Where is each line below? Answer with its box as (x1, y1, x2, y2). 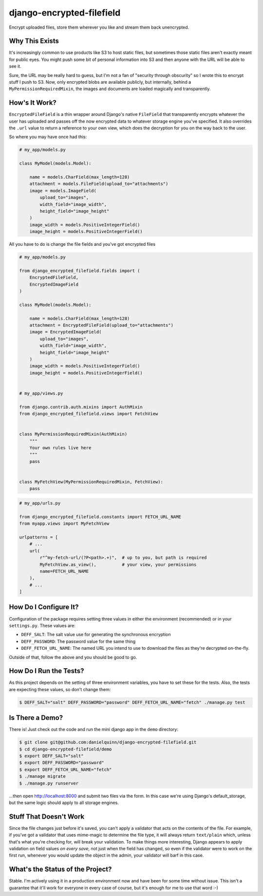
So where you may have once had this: (9, 134, 87, 140)
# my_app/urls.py (19, 500, 61, 506)
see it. (9, 63, 21, 69)
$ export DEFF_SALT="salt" (19, 753, 84, 759)
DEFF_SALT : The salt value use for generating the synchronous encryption (21, 632, 171, 638)
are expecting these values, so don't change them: (9, 686, 111, 692)
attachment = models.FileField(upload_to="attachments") (29, 181, 169, 187)
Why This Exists (9, 37, 59, 45)
